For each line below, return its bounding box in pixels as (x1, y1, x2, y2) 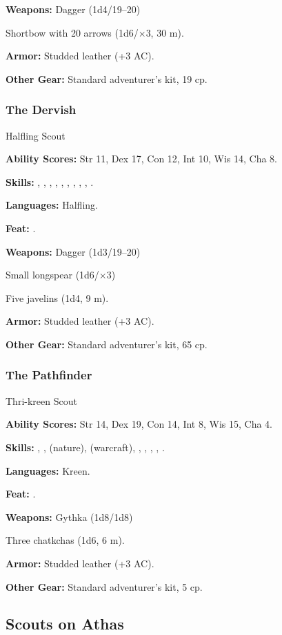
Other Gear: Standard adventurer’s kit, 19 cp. (6, 71, 208, 86)
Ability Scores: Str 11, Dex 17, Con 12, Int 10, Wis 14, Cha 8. (6, 151, 277, 166)
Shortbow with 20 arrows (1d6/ (6, 25, 139, 39)
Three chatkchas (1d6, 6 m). (6, 533, 125, 547)
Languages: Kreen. (6, 463, 90, 477)
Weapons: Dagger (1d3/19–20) (6, 244, 141, 258)
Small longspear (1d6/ (6, 267, 99, 282)
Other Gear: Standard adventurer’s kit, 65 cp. (6, 337, 208, 351)
